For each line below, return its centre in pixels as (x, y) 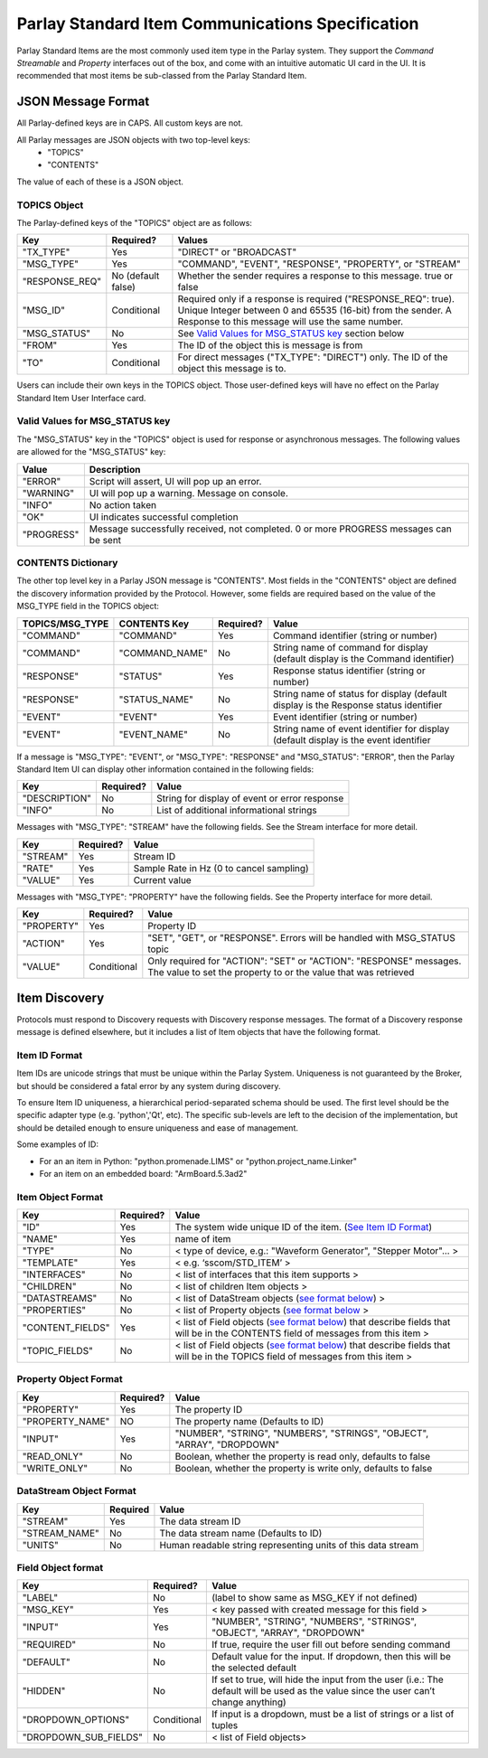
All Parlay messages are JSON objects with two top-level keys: (133, 139)
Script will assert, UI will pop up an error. (175, 481)
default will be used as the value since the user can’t (323, 1691)
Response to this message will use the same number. (291, 322)
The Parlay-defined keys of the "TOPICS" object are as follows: (135, 222)
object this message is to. (232, 369)
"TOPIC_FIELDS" (58, 1351)
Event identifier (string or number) (345, 717)
